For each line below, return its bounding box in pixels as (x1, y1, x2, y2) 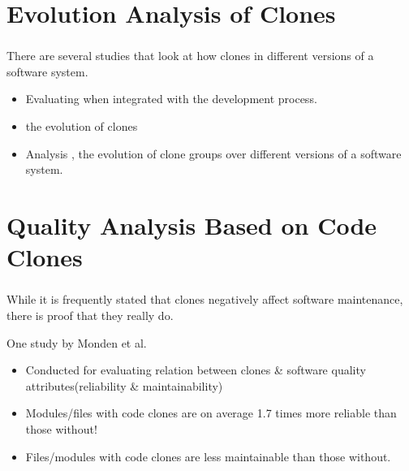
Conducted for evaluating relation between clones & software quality (25, 361, 366, 378)
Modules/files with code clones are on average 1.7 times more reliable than (25, 404, 397, 421)
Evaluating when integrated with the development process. (25, 90, 317, 107)
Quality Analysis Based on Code (6, 209, 377, 242)
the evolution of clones (25, 118, 138, 135)
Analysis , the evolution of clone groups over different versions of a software (25, 145, 402, 162)
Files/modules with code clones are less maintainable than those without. (25, 447, 391, 465)
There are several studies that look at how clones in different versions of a (6, 47, 374, 64)
